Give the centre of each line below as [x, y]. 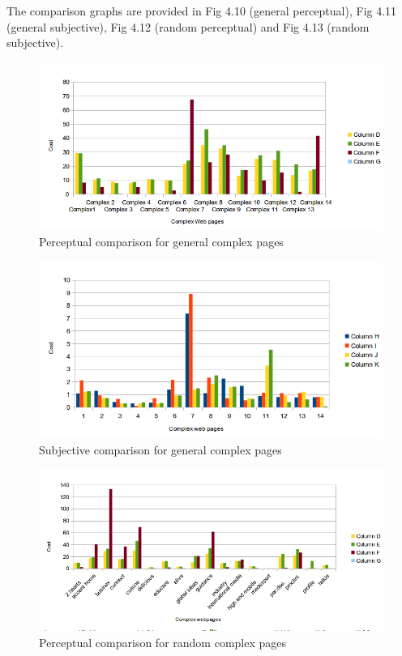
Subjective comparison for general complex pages [160, 449]
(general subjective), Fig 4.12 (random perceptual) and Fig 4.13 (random [188, 26]
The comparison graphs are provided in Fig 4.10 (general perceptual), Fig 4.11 [202, 11]
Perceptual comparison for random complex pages [163, 642]
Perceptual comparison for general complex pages [161, 241]
